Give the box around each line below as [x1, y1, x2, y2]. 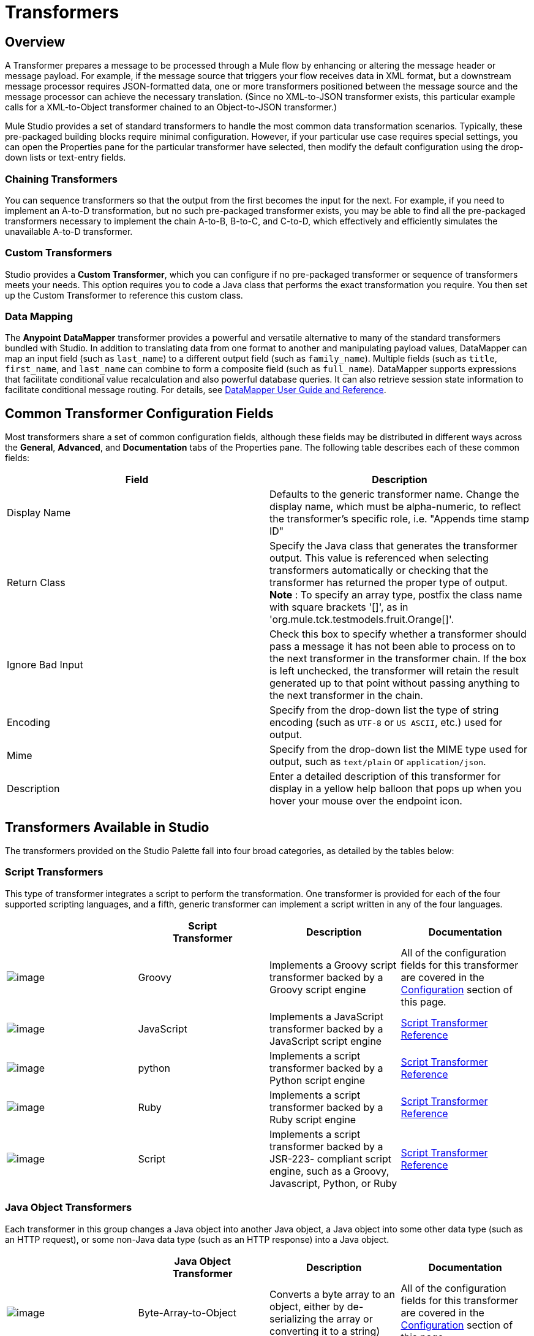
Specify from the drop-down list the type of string [269, 704, 499, 717]
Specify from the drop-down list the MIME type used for [269, 743, 528, 756]
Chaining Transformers [5, 172, 118, 185]
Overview [5, 34, 66, 50]
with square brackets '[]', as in [269, 601, 408, 614]
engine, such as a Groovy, [269, 1164, 389, 1177]
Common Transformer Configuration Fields [5, 405, 274, 421]
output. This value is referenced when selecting [269, 552, 489, 565]
